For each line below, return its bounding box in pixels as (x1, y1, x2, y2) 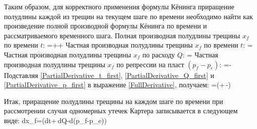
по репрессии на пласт (116, 59, 184, 69)
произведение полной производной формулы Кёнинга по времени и (4, 21, 207, 31)
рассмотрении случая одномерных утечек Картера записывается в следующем (4, 105, 238, 116)
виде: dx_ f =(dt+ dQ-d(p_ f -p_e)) (4, 115, 107, 125)
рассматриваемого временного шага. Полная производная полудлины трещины (4, 30, 240, 40)
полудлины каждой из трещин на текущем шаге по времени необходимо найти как (4, 11, 253, 21)
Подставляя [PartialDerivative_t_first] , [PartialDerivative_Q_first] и (4, 70, 214, 80)
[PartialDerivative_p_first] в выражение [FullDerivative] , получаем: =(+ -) (4, 79, 231, 90)
